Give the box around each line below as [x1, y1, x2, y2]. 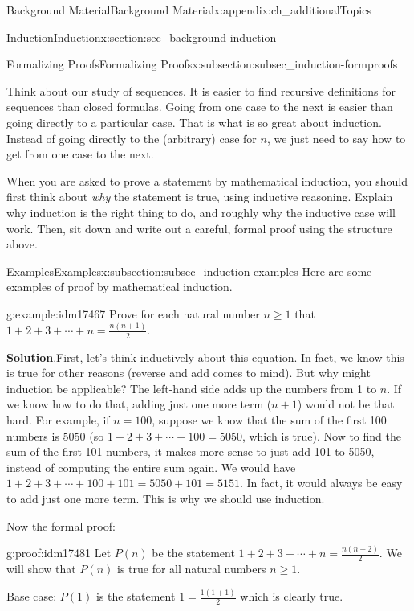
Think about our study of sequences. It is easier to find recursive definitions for [6, 82, 396, 99]
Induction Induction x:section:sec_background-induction [6, 28, 277, 45]
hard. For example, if [6, 412, 110, 429]
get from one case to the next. [6, 146, 154, 162]
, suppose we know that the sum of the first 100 [152, 412, 387, 429]
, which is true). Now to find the [241, 427, 401, 444]
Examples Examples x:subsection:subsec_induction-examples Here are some [6, 262, 372, 279]
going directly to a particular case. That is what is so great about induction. [6, 113, 382, 130]
